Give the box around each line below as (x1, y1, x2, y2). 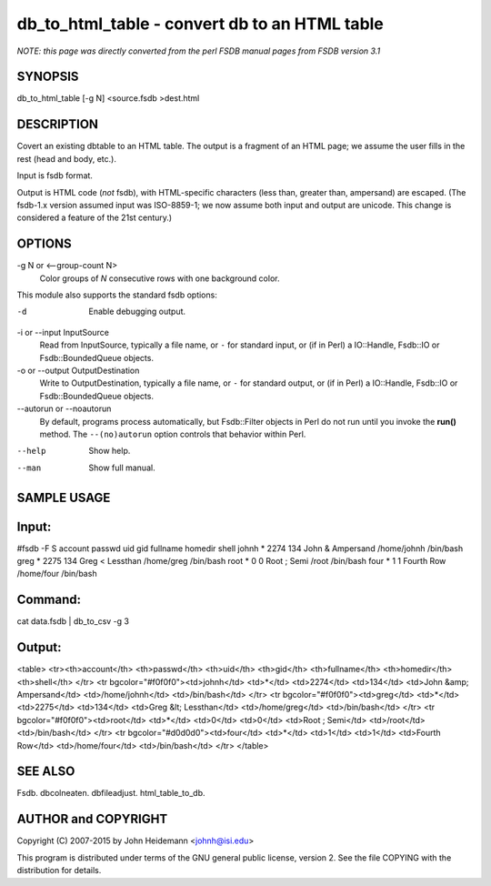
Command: (16, 592, 82, 608)
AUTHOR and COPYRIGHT (16, 811, 168, 827)
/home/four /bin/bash (16, 569, 97, 579)
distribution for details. (16, 865, 102, 876)
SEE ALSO (16, 764, 75, 780)
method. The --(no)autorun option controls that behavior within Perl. (39, 428, 306, 439)
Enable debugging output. (88, 306, 186, 317)
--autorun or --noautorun (16, 403, 112, 414)
